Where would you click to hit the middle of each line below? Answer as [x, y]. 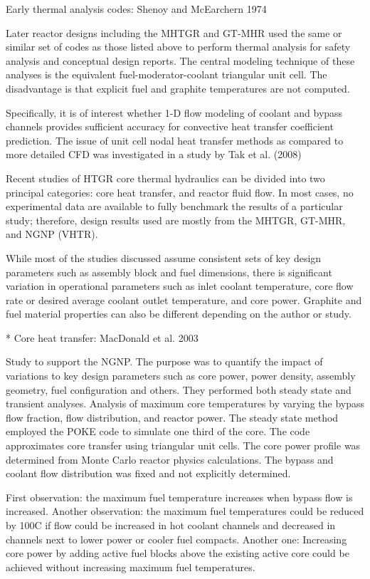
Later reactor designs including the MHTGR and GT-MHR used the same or [174, 32]
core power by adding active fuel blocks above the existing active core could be [178, 553]
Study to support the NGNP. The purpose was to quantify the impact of [164, 361]
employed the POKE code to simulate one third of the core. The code [158, 431]
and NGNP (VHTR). [52, 234]
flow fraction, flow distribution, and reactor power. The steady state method [172, 417]
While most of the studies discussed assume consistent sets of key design [164, 257]
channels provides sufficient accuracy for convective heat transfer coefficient [170, 126]
